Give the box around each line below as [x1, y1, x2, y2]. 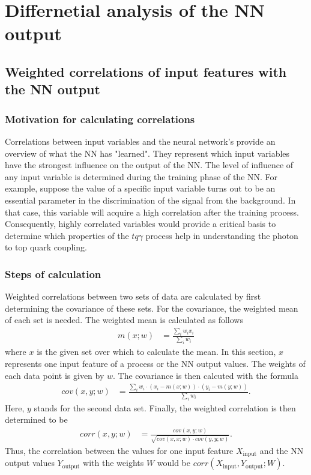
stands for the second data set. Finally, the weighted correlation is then [34, 401, 296, 414]
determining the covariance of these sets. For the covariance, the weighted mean [5, 301, 298, 314]
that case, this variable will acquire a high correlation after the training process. [5, 205, 299, 218]
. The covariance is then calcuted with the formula [113, 369, 298, 381]
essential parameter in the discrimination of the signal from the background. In [5, 193, 296, 206]
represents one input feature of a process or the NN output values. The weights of [5, 357, 306, 370]
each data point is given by [5, 369, 104, 381]
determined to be [5, 413, 68, 426]
